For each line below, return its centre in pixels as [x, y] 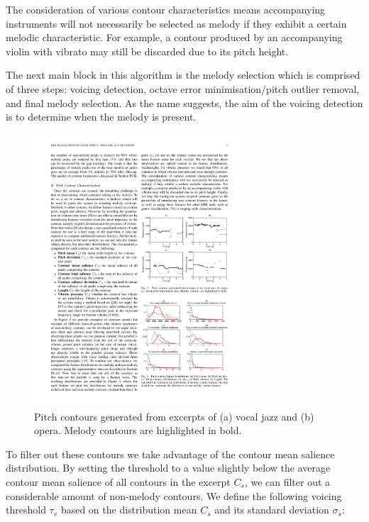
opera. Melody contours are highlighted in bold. [138, 430]
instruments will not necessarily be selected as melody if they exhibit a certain [176, 23]
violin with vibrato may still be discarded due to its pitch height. [147, 51]
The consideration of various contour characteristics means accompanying [166, 9]
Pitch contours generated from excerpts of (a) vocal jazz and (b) [174, 416]
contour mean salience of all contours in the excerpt [118, 481]
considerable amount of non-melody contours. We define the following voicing [174, 495]
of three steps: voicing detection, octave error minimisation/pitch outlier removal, [183, 88]
